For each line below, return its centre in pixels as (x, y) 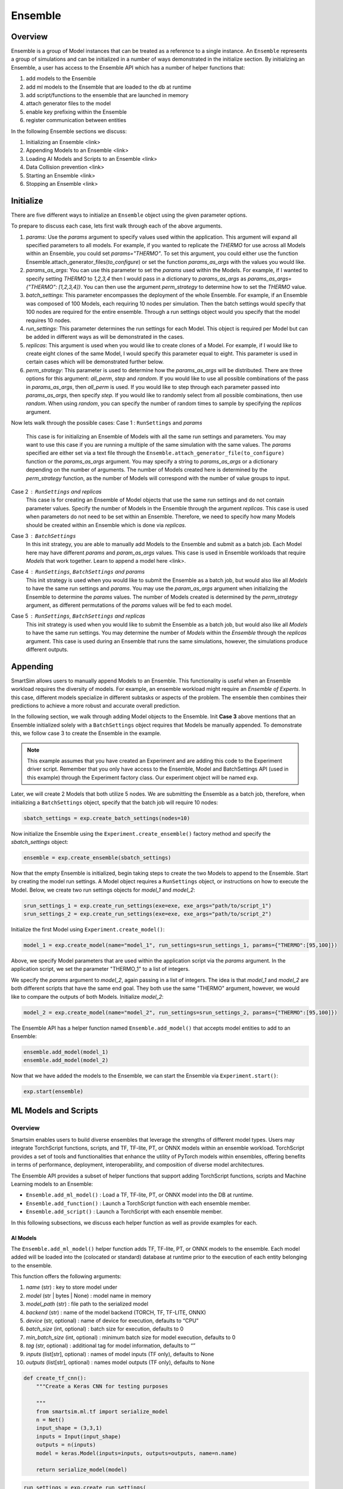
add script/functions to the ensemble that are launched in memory (107, 95)
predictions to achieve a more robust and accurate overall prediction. (96, 706)
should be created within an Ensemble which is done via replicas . (106, 525)
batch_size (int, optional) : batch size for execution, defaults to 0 (105, 1329)
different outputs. (47, 649)
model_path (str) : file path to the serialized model (87, 1304)
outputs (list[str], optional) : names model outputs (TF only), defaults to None (120, 1362)
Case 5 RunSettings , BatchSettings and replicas (78, 616)
